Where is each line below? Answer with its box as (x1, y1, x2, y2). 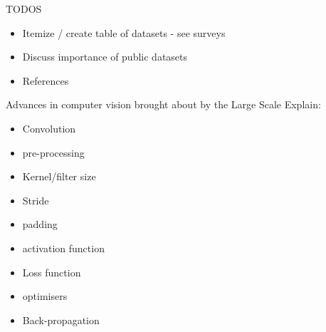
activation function (22, 240, 105, 255)
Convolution (22, 120, 76, 135)
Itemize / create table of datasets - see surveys (22, 25, 226, 40)
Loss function (22, 264, 81, 279)
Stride (22, 192, 49, 207)
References (22, 73, 69, 88)
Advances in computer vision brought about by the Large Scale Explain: (6, 97, 321, 112)
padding (22, 217, 58, 232)
